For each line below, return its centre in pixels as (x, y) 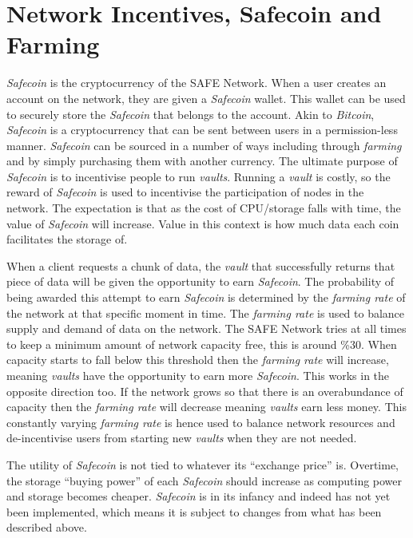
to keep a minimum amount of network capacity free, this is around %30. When (202, 344)
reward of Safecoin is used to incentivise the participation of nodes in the (185, 192)
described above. (47, 527)
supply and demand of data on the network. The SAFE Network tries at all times (206, 328)
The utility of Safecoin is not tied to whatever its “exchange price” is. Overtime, (203, 464)
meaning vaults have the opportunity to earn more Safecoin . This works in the (198, 375)
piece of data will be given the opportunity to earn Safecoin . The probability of (201, 281)
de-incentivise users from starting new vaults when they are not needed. (182, 438)
